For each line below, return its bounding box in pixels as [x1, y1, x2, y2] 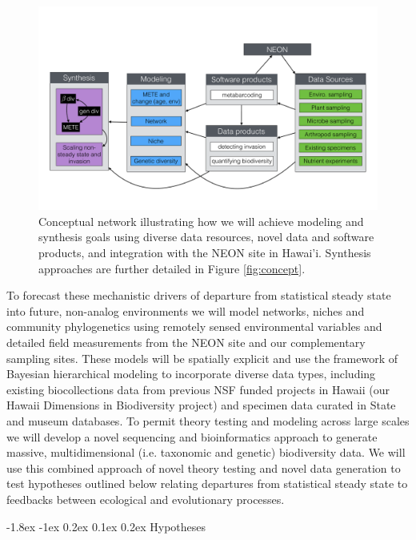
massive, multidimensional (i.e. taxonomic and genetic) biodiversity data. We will [6, 444, 406, 461]
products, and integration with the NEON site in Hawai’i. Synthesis [38, 244, 371, 261]
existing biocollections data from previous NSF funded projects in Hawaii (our [6, 381, 390, 397]
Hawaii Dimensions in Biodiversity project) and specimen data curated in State [6, 397, 396, 413]
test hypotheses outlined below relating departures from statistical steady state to [6, 475, 408, 492]
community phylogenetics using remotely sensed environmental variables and [6, 318, 382, 335]
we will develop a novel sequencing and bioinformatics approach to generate [6, 428, 378, 445]
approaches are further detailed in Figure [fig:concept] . [38, 260, 306, 276]
